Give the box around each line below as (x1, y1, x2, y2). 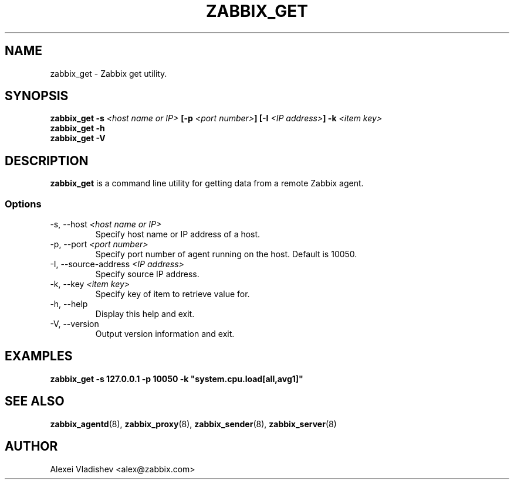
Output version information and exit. (95, 329, 235, 339)
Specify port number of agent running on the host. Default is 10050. (95, 249, 357, 260)
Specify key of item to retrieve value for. (95, 289, 250, 299)
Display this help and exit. (95, 309, 195, 319)
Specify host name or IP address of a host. (95, 229, 261, 240)
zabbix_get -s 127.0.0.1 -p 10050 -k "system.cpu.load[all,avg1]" (50, 373, 303, 384)
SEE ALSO (5, 394, 65, 409)
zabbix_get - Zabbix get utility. (50, 68, 167, 79)
